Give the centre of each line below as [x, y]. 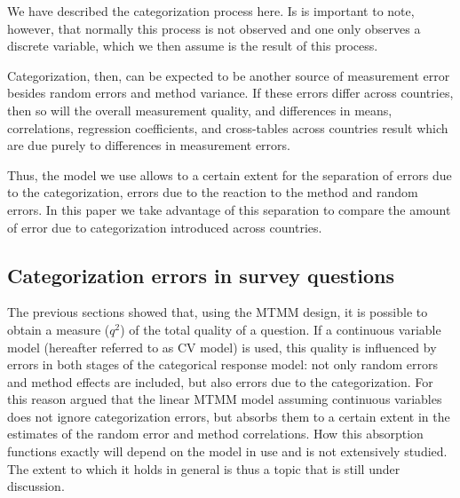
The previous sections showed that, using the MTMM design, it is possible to [218, 312]
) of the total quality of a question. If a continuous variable [281, 329]
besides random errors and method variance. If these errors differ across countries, [230, 93]
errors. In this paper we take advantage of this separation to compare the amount [229, 209]
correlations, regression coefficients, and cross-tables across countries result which [228, 127]
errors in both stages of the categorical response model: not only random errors [222, 364]
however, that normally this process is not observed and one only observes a [214, 28]
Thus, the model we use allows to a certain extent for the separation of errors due [230, 174]
